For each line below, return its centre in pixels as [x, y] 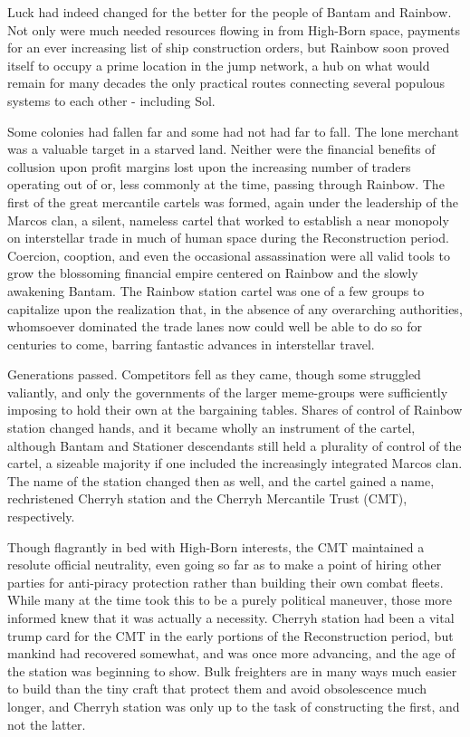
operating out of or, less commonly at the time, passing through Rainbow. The [226, 184]
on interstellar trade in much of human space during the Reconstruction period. [228, 238]
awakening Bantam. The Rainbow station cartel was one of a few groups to [216, 290]
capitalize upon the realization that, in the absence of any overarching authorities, [235, 308]
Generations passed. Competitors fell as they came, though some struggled [214, 374]
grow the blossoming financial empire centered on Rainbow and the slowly [213, 273]
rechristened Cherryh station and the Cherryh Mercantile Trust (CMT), [207, 498]
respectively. [41, 517]
